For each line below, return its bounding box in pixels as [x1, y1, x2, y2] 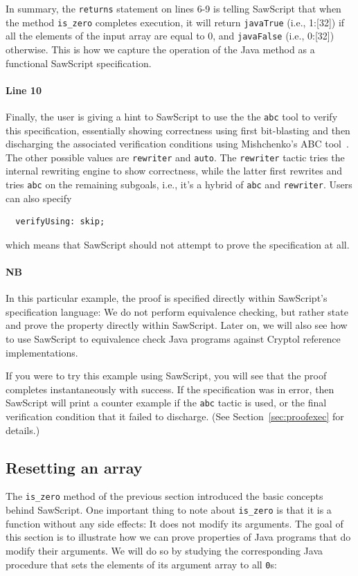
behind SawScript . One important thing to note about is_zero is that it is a [6, 503, 332, 517]
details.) [6, 422, 40, 437]
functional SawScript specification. [6, 55, 152, 70]
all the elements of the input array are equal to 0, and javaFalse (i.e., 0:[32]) [6, 28, 334, 43]
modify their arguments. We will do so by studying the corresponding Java [6, 543, 323, 557]
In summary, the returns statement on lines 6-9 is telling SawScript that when [6, 1, 341, 15]
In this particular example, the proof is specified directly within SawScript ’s [6, 291, 328, 305]
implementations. [6, 345, 78, 359]
